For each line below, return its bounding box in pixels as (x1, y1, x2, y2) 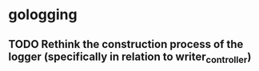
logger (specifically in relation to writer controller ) (8, 49, 252, 65)
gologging (8, 6, 78, 24)
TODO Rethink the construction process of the (8, 37, 244, 51)
